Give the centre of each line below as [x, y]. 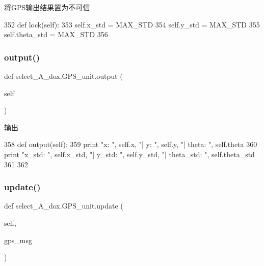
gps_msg [18, 240]
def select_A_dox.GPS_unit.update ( [64, 206]
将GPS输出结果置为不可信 [47, 7]
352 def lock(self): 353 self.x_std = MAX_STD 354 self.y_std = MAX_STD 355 [132, 24]
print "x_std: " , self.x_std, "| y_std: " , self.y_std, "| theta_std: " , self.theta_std [129, 154]
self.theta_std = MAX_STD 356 [56, 34]
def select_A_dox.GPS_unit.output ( [63, 76]
